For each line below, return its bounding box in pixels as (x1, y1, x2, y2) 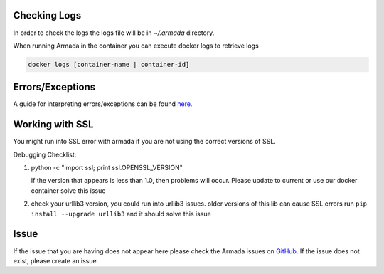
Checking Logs (13, 9, 82, 21)
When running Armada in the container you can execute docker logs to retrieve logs (13, 41, 259, 50)
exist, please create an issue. (13, 256, 99, 265)
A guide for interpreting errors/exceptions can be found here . (13, 100, 193, 108)
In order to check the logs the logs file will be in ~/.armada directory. (13, 28, 215, 37)
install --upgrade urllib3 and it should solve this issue (31, 209, 211, 218)
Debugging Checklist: (13, 150, 77, 159)
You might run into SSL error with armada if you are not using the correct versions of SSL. (13, 137, 277, 146)
